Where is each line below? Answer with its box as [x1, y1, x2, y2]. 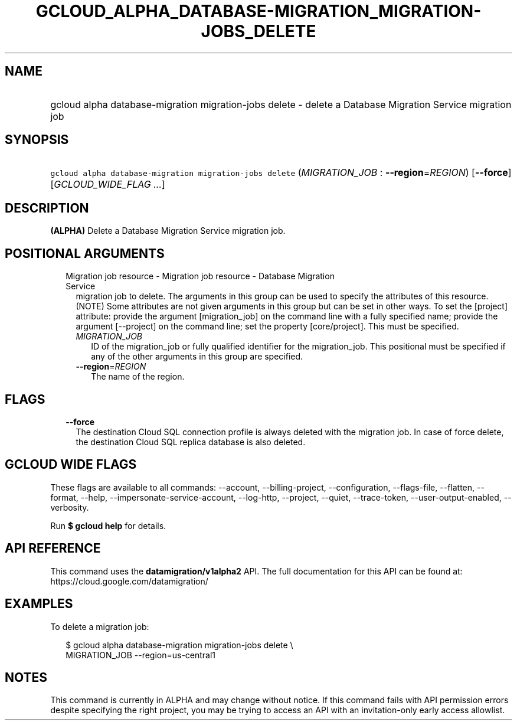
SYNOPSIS [5, 132, 69, 148]
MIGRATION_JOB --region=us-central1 [66, 649, 216, 660]
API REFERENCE [5, 541, 101, 556]
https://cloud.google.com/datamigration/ [50, 576, 208, 586]
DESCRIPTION [5, 200, 89, 215]
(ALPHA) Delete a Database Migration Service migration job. [50, 226, 286, 236]
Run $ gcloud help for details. [50, 520, 166, 531]
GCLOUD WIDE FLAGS [5, 457, 137, 472]
